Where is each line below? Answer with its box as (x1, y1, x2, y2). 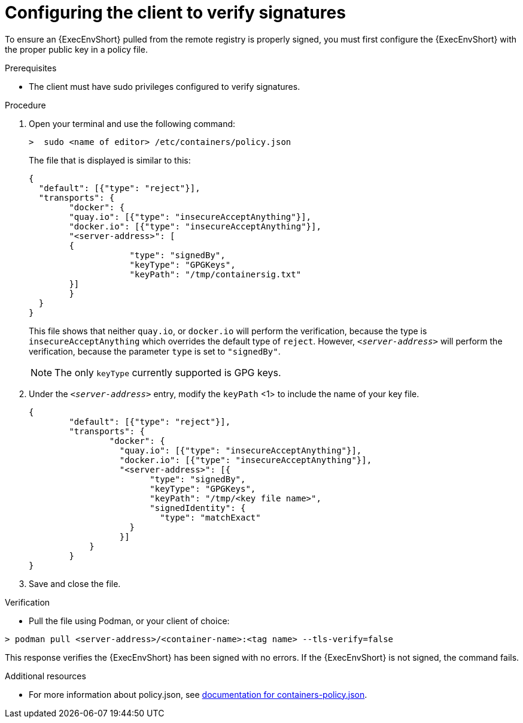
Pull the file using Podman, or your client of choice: (29, 615, 230, 626)
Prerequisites (5, 62, 57, 73)
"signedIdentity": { (150, 503, 246, 513)
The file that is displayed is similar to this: (29, 155, 191, 165)
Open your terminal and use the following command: (29, 118, 236, 129)
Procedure (5, 99, 46, 110)
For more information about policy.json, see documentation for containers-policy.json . (29, 689, 367, 700)
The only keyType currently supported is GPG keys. (54, 366, 281, 379)
